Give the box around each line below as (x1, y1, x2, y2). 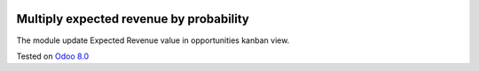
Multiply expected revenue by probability (16, 11, 250, 26)
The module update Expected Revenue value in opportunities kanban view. (16, 35, 290, 46)
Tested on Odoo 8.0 (16, 51, 90, 61)
